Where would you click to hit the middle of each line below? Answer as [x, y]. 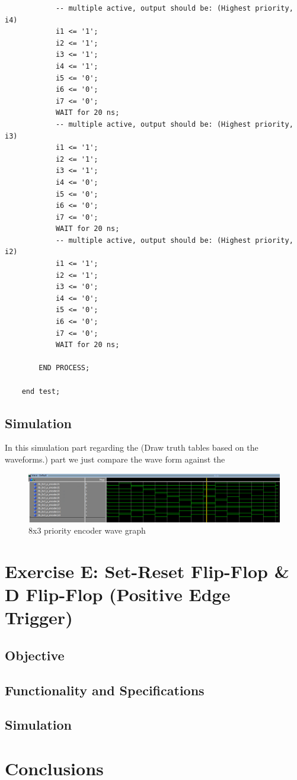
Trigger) [39, 617]
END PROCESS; [64, 368]
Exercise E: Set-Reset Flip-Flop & [147, 571]
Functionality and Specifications [105, 690]
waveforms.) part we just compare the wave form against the [115, 459]
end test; [41, 391]
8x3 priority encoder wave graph [87, 530]
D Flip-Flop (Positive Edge [118, 594]
